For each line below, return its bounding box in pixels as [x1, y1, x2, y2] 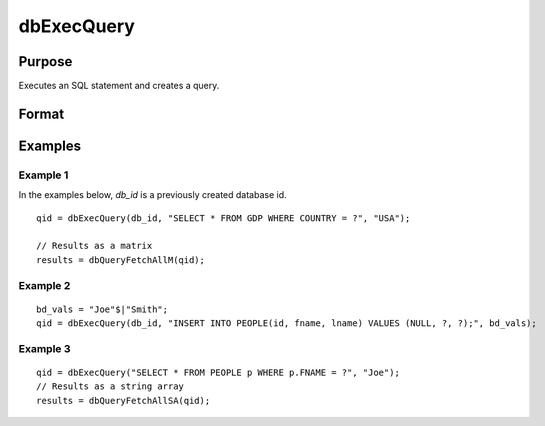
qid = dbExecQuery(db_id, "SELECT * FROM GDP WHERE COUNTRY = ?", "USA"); [36, 212, 411, 224]
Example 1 [18, 168, 69, 182]
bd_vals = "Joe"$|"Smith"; [36, 303, 169, 315]
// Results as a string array [36, 381, 185, 392]
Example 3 [18, 341, 71, 355]
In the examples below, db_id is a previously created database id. [18, 189, 287, 201]
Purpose [18, 53, 73, 70]
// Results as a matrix [36, 240, 153, 252]
